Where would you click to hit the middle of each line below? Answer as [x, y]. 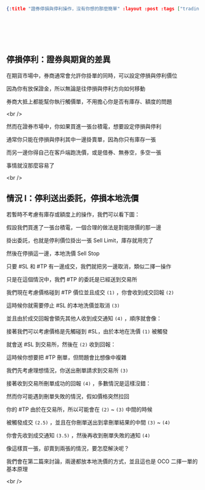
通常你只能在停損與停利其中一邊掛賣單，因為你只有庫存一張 [81, 139]
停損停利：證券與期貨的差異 [59, 60]
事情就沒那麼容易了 [31, 165]
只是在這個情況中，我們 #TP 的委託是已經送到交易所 [72, 279]
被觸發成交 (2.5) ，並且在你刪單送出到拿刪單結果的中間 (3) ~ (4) [88, 422]
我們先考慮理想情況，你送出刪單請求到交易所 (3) [67, 370]
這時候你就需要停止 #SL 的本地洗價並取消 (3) [63, 305]
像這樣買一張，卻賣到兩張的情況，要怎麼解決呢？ [68, 448]
